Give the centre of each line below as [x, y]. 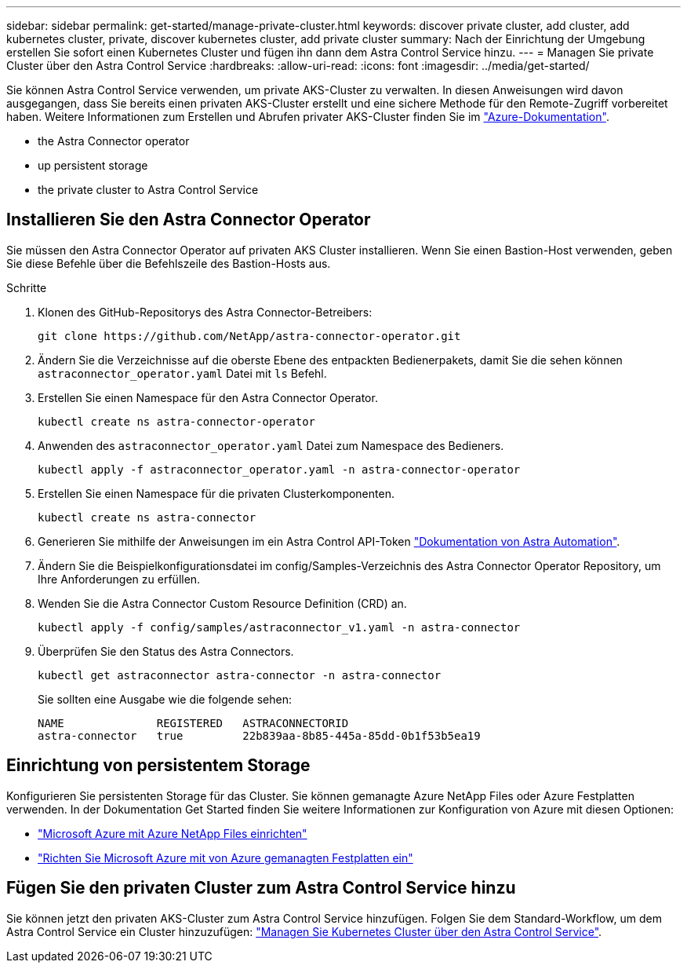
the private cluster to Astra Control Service [148, 190]
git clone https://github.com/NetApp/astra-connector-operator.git [249, 336]
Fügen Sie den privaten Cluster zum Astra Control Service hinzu [261, 888]
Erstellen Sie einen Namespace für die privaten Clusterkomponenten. [216, 493]
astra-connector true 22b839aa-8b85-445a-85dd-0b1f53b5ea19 [259, 735]
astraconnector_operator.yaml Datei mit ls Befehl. [182, 373]
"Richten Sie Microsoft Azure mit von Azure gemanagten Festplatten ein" [225, 857]
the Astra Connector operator [114, 141]
